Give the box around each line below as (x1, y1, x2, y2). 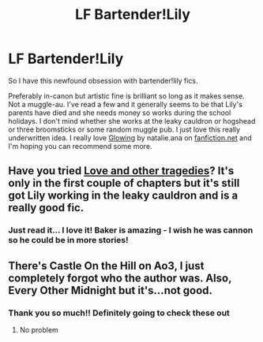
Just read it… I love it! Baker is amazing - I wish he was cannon (8, 225, 254, 236)
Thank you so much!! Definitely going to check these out (8, 307, 231, 318)
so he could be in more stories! (8, 235, 129, 246)
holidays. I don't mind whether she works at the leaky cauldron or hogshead (8, 116, 256, 125)
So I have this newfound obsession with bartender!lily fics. (8, 76, 199, 85)
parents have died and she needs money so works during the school (8, 108, 231, 117)
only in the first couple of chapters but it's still (8, 177, 240, 190)
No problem (19, 325, 59, 334)
